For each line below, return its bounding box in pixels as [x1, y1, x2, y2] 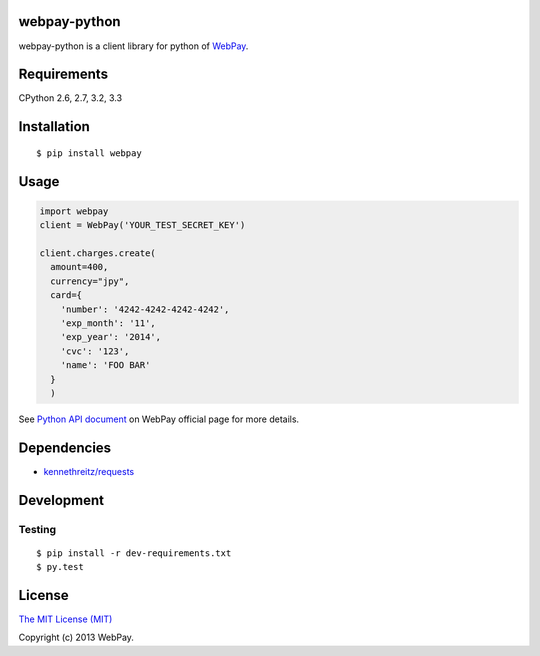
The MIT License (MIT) [18, 613, 113, 625]
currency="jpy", [50, 275, 130, 287]
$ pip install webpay [36, 147, 142, 159]
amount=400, [50, 261, 109, 273]
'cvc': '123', [60, 345, 130, 357]
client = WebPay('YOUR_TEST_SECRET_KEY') [39, 220, 246, 231]
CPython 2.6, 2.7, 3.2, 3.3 [18, 92, 123, 104]
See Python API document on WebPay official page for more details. [18, 413, 300, 425]
